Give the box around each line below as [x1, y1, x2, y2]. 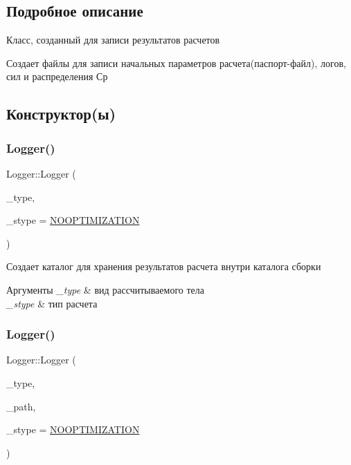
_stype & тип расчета [6, 296, 98, 310]
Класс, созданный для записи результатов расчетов [6, 32, 220, 47]
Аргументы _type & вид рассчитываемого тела [6, 282, 204, 296]
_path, [6, 399, 36, 413]
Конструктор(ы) [6, 103, 116, 124]
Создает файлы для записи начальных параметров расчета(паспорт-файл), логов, [6, 55, 346, 70]
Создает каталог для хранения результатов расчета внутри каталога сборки [6, 259, 321, 274]
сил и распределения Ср [6, 69, 108, 84]
